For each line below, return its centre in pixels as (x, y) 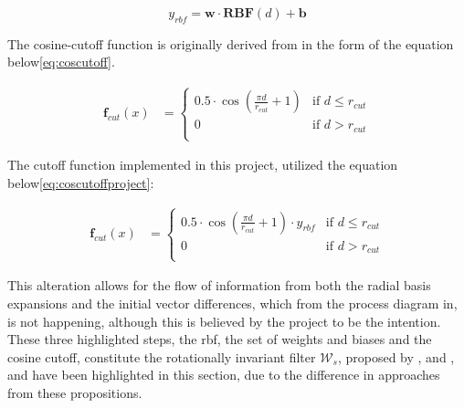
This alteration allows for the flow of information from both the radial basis (219, 285)
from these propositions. (75, 392)
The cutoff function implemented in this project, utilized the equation (203, 165)
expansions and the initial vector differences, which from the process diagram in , (232, 303)
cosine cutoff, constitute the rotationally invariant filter (162, 356)
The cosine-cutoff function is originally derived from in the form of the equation (231, 43)
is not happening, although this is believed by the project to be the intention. (224, 321)
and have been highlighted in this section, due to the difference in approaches (224, 375)
